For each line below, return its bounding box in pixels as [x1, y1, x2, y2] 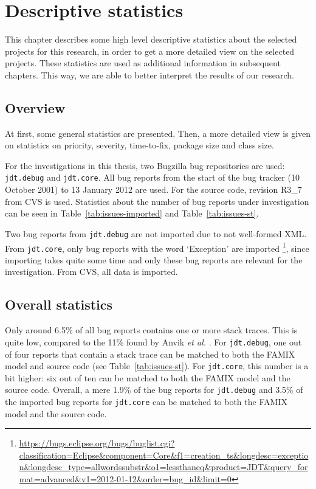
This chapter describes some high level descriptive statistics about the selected [5, 33, 297, 46]
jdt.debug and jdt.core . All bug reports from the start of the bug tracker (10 [5, 171, 300, 184]
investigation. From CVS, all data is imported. [5, 265, 178, 278]
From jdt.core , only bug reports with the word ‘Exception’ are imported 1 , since [5, 240, 309, 254]
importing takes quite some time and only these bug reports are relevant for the [5, 253, 303, 266]
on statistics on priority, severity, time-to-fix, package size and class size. [5, 139, 274, 151]
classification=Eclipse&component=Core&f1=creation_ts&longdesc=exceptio [19, 448, 309, 461]
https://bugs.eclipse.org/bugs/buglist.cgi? [19, 437, 175, 449]
